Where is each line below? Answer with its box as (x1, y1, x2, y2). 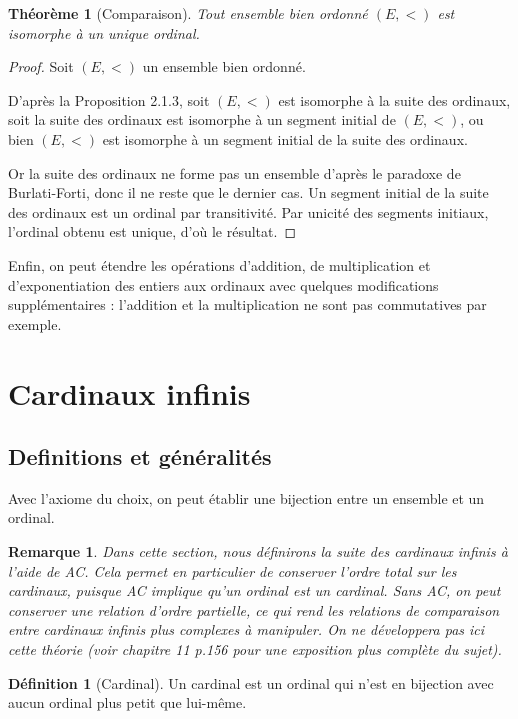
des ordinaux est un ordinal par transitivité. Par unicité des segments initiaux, (8, 201, 489, 222)
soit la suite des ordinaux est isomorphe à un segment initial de (8, 109, 396, 130)
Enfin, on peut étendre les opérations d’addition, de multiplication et (8, 254, 431, 275)
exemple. (8, 313, 62, 334)
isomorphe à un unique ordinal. (8, 22, 200, 43)
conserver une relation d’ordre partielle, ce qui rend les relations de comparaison (8, 599, 500, 620)
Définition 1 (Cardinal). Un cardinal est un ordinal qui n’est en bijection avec (8, 672, 494, 693)
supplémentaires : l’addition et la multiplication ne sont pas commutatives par (8, 294, 487, 315)
